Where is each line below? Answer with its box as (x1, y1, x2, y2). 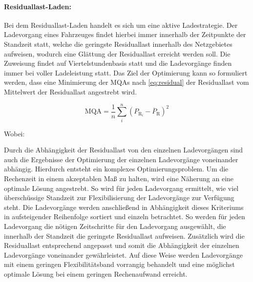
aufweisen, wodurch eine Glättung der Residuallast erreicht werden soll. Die (4, 48, 231, 58)
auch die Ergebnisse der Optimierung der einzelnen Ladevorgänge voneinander (4, 154, 238, 164)
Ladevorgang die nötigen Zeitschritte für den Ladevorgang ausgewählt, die (4, 221, 226, 231)
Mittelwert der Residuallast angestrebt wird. (4, 86, 137, 96)
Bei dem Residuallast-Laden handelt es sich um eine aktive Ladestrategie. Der (4, 19, 238, 30)
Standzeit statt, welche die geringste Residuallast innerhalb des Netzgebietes (4, 38, 232, 49)
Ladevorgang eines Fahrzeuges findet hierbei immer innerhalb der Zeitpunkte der (4, 29, 246, 39)
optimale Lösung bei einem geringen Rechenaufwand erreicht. (4, 268, 188, 279)
